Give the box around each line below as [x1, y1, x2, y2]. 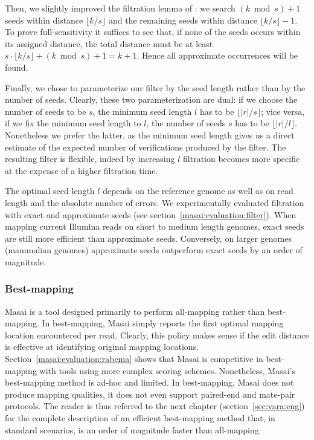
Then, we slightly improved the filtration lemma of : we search [5, 2, 235, 14]
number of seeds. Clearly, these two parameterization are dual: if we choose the [5, 93, 298, 106]
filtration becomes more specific [183, 152, 300, 165]
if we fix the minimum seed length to [5, 117, 141, 129]
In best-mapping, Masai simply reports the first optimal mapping [42, 317, 284, 329]
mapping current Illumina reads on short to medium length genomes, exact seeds [5, 220, 304, 233]
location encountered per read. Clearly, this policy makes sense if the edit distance [5, 328, 309, 341]
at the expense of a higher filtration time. [5, 164, 158, 176]
